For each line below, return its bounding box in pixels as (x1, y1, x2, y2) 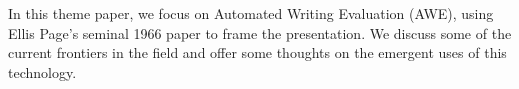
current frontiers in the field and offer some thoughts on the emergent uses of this (8, 42, 507, 63)
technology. (8, 61, 77, 82)
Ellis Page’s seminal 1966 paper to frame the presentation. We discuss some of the (8, 22, 512, 43)
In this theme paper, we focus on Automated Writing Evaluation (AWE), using (8, 3, 494, 23)
